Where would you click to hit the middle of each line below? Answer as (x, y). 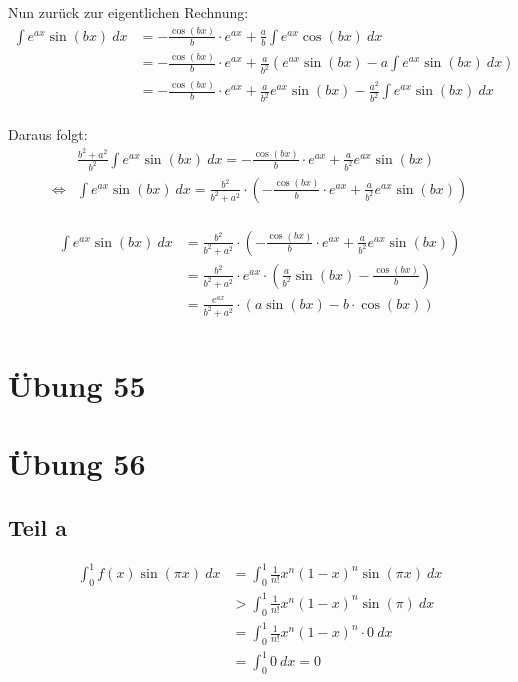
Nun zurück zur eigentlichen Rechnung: (128, 12)
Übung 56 (77, 463)
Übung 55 (77, 385)
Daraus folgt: (48, 134)
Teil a (38, 527)
